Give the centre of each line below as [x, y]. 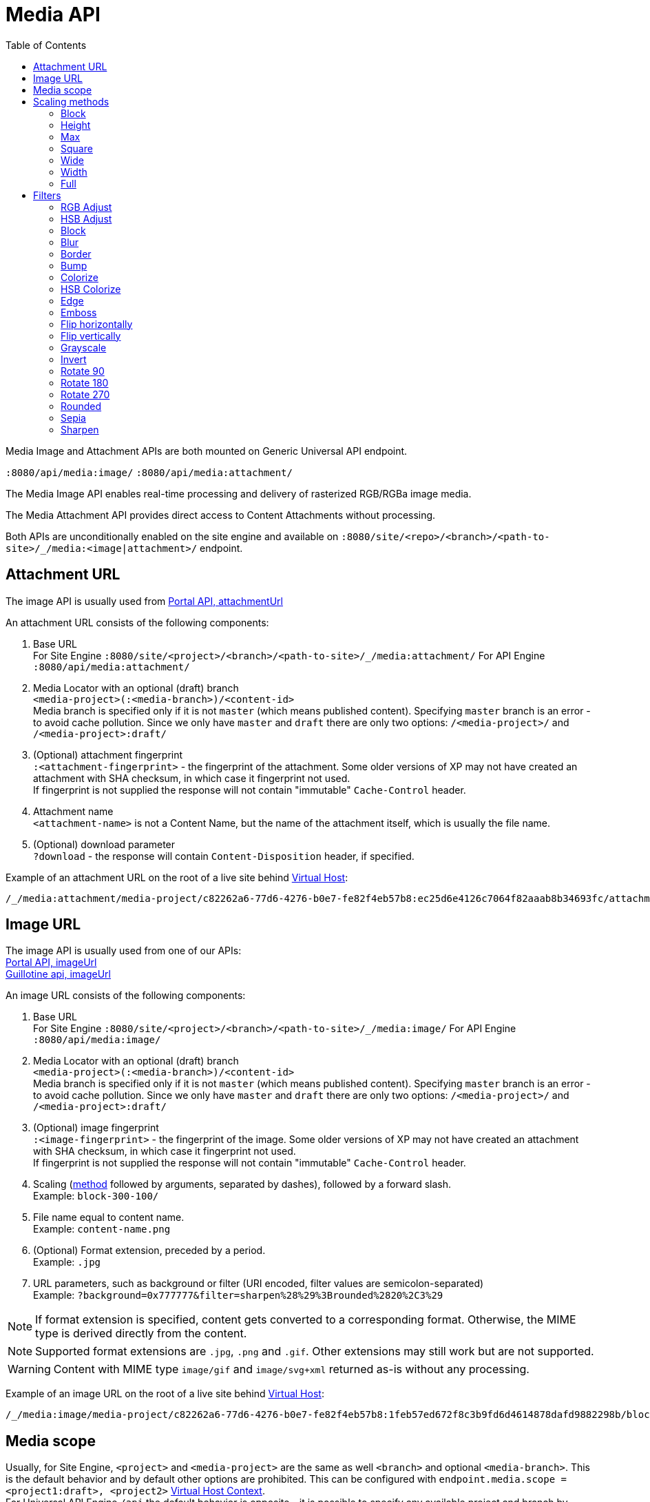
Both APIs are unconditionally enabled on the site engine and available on [172, 536]
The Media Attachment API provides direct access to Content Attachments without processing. [221, 515]
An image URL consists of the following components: [126, 996]
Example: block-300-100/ [96, 1196]
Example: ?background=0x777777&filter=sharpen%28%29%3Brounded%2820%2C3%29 [238, 1295]
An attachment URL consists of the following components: [137, 622]
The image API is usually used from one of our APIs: [124, 951]
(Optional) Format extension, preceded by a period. [149, 1251]
